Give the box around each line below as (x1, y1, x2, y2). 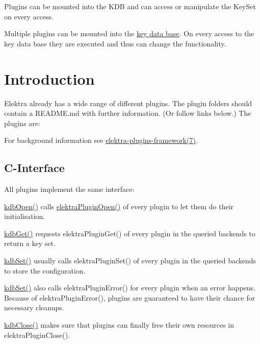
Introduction (4, 68, 95, 89)
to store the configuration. (4, 265, 86, 276)
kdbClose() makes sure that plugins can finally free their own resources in (4, 320, 234, 330)
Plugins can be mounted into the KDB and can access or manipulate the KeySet (4, 1, 256, 11)
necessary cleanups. (4, 302, 64, 313)
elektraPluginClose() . (4, 329, 70, 340)
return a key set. (4, 238, 56, 249)
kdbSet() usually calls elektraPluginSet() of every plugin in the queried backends (4, 255, 256, 266)
